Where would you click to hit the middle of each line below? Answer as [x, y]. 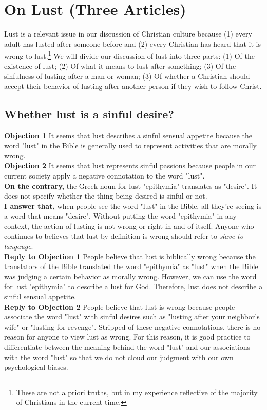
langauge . [19, 246]
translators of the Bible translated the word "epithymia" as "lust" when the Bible [131, 266]
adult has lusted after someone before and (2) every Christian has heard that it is [132, 43]
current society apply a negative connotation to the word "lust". [104, 175]
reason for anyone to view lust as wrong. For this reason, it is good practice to [127, 337]
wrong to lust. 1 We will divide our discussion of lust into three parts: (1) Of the [129, 55]
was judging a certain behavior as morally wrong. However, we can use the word [130, 276]
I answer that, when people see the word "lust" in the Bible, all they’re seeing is [133, 206]
